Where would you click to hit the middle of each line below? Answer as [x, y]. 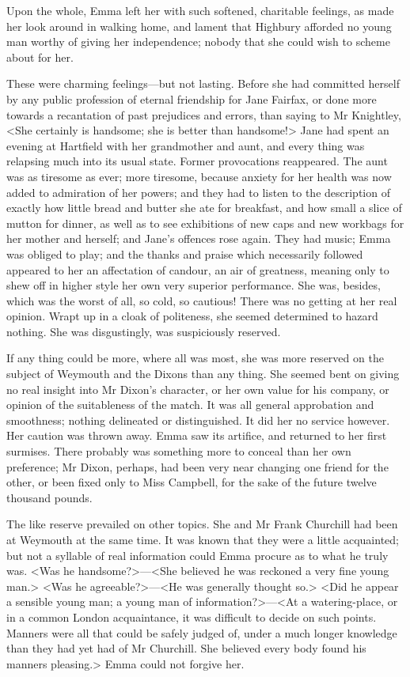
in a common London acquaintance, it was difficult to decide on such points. [192, 616]
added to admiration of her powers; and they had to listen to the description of [198, 192]
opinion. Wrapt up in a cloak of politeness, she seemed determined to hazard [192, 316]
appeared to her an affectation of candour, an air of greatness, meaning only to [198, 269]
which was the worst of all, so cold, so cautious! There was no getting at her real [202, 300]
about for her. [40, 57]
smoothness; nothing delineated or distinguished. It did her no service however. [198, 420]
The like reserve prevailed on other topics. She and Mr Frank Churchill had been [202, 524]
